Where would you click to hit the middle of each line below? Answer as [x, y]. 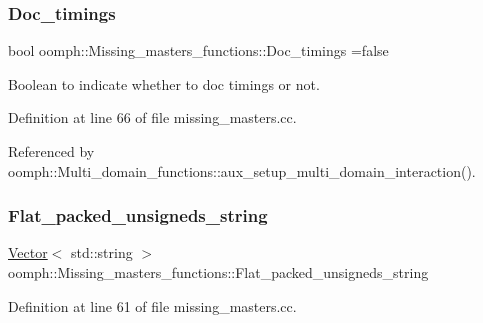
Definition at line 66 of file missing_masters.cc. [152, 117]
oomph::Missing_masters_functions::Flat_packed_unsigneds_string [218, 272]
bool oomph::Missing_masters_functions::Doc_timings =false [198, 50]
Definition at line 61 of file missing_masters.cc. [152, 305]
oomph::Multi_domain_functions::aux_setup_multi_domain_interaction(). [242, 170]
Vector [28, 252]
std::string [102, 252]
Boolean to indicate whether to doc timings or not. [164, 83]
